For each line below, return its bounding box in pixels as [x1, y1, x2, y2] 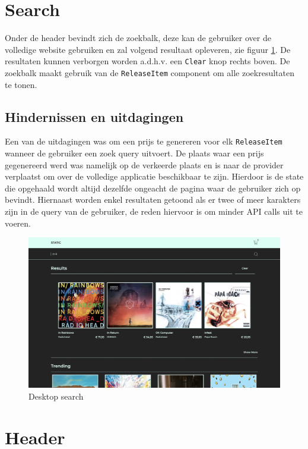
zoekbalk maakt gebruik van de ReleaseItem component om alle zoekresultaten [5, 66, 295, 79]
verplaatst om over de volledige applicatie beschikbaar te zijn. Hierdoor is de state [5, 170, 304, 183]
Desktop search [28, 390, 84, 402]
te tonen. [5, 78, 37, 90]
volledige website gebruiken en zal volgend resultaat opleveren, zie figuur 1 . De [5, 43, 291, 55]
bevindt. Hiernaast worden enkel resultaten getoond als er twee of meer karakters [5, 193, 301, 206]
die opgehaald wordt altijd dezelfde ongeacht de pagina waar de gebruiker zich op [5, 181, 301, 194]
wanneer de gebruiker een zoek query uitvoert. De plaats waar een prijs [5, 147, 264, 159]
